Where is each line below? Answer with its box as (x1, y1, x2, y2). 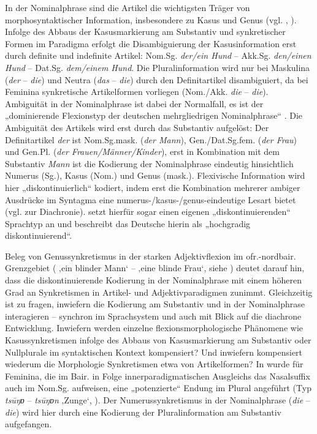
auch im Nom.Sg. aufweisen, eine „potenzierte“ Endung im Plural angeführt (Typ (5, 381, 311, 394)
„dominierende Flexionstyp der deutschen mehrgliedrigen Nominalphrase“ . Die (5, 109, 303, 122)
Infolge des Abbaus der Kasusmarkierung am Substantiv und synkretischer (5, 25, 286, 38)
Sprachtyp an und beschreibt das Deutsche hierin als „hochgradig (5, 217, 251, 230)
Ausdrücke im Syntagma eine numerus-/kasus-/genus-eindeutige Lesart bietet (5, 193, 296, 206)
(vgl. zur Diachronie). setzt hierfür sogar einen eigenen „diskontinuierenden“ (5, 205, 291, 218)
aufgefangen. (5, 417, 52, 430)
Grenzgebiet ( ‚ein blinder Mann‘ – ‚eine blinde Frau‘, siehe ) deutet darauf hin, (5, 261, 305, 274)
